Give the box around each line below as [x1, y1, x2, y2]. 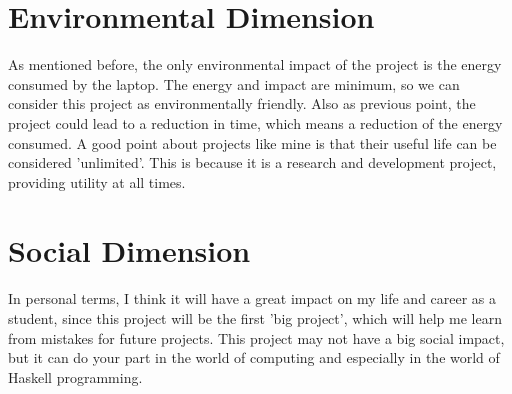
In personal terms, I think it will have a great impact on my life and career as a [8, 288, 497, 309]
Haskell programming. [8, 366, 143, 387]
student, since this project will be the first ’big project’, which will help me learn [8, 308, 502, 328]
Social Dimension [8, 230, 251, 271]
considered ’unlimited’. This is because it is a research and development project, [8, 152, 497, 173]
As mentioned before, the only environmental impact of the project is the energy [8, 54, 502, 75]
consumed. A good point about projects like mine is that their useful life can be [8, 132, 497, 153]
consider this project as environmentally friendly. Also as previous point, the [8, 93, 476, 114]
